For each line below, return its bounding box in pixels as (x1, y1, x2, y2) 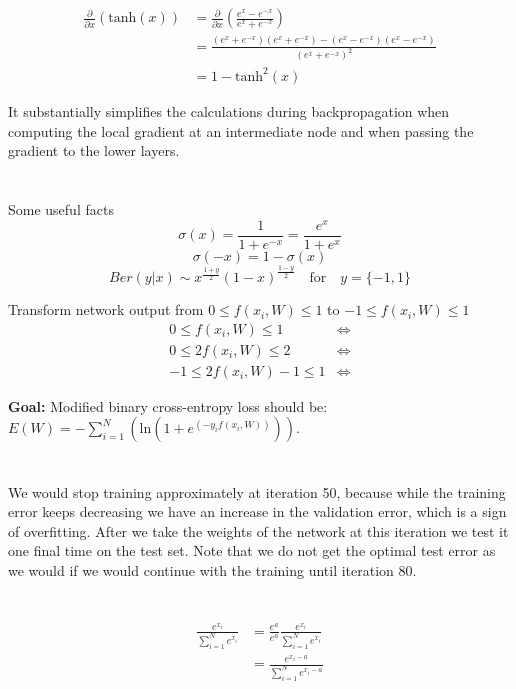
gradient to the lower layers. (8, 140, 180, 161)
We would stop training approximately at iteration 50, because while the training (8, 481, 506, 502)
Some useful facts (8, 198, 114, 219)
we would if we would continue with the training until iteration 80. (8, 560, 417, 581)
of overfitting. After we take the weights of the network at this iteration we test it (8, 520, 509, 541)
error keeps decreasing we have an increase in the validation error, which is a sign (8, 501, 507, 522)
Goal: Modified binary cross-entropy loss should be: (8, 395, 328, 416)
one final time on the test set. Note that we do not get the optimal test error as (8, 540, 496, 561)
